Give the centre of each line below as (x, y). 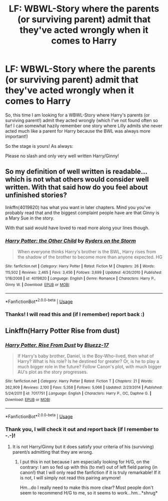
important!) (17, 136)
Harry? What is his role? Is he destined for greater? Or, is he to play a (88, 361)
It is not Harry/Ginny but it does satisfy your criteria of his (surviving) (83, 446)
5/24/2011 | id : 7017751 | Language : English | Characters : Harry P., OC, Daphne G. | (78, 393)
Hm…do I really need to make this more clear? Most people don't (86, 487)
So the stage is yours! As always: (39, 146)
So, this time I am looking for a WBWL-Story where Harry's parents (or (77, 115)
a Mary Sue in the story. (30, 218)
